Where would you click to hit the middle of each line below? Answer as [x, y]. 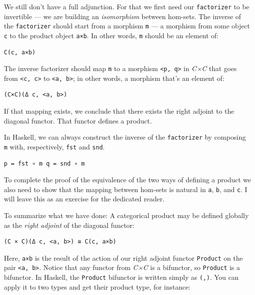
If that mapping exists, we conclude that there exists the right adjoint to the [119, 111]
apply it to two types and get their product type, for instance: [97, 286]
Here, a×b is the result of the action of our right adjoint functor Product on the [123, 258]
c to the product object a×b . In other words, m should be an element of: [111, 35]
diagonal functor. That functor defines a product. [78, 120]
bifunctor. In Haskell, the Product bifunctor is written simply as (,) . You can [121, 277]
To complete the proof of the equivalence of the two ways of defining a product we [127, 180]
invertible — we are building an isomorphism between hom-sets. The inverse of [123, 16]
